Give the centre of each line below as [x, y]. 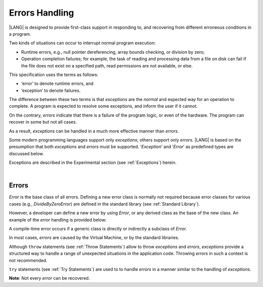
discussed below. [26, 153]
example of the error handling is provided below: [58, 220]
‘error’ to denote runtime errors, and [57, 83]
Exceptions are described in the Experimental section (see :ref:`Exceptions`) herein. [93, 163]
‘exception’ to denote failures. [51, 90]
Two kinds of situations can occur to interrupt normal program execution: [82, 43]
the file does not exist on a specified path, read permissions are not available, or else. [107, 65]
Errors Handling [41, 13]
